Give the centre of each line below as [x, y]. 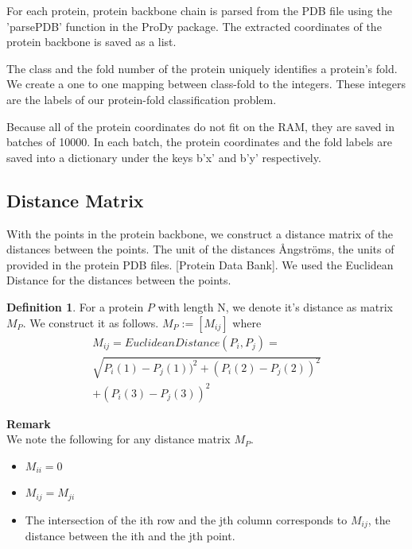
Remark [29, 423]
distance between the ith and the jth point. [130, 536]
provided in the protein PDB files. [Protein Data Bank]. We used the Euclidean [200, 264]
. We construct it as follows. [91, 322]
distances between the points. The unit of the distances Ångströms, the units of [200, 249]
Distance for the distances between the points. [119, 280]
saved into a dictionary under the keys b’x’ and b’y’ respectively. [164, 157]
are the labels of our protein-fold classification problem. [142, 99]
